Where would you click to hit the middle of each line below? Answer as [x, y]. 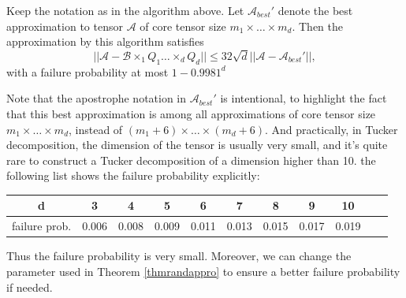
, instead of [96, 129]
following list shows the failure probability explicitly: [133, 175]
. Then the [318, 26]
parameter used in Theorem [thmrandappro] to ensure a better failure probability [203, 271]
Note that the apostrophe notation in [97, 98]
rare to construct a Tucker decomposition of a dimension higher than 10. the [191, 160]
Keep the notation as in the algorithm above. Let [125, 10]
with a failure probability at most [88, 71]
